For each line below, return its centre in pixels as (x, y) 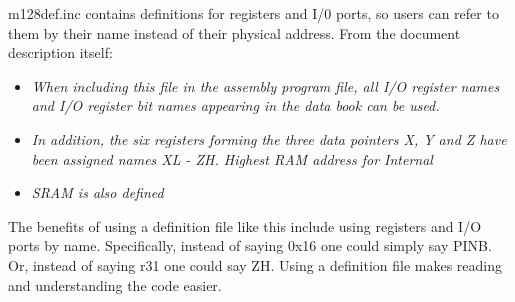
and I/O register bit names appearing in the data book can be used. (235, 105)
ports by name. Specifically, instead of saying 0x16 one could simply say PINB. (250, 245)
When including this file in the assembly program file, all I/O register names (265, 85)
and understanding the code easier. (115, 284)
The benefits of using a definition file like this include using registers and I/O (245, 225)
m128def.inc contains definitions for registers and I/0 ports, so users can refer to (253, 13)
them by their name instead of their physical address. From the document (234, 32)
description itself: (60, 52)
